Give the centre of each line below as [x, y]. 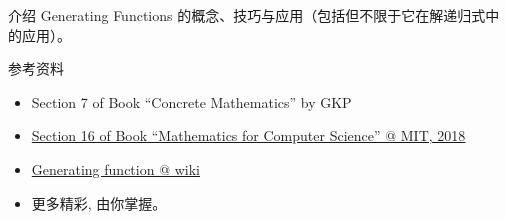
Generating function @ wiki [115, 168]
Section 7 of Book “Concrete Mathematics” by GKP [191, 101]
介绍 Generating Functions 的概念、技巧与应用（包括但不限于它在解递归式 [247, 15]
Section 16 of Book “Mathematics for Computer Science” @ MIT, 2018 [248, 135]
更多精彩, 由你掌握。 [99, 202]
